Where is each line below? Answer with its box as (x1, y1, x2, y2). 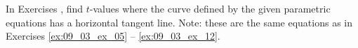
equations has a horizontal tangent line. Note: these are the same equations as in (6, 15, 353, 29)
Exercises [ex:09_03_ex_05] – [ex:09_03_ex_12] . (6, 29, 220, 43)
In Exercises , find (6, 1, 84, 15)
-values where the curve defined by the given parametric (89, 1, 331, 15)
